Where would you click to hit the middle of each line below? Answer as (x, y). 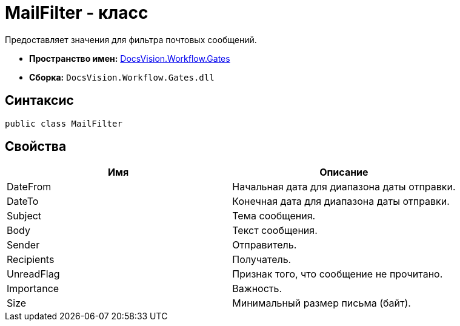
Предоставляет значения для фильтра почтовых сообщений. (131, 39)
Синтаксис (39, 101)
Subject (24, 216)
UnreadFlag (33, 274)
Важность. (257, 289)
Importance (33, 289)
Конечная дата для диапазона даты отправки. (341, 201)
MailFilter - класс (77, 13)
